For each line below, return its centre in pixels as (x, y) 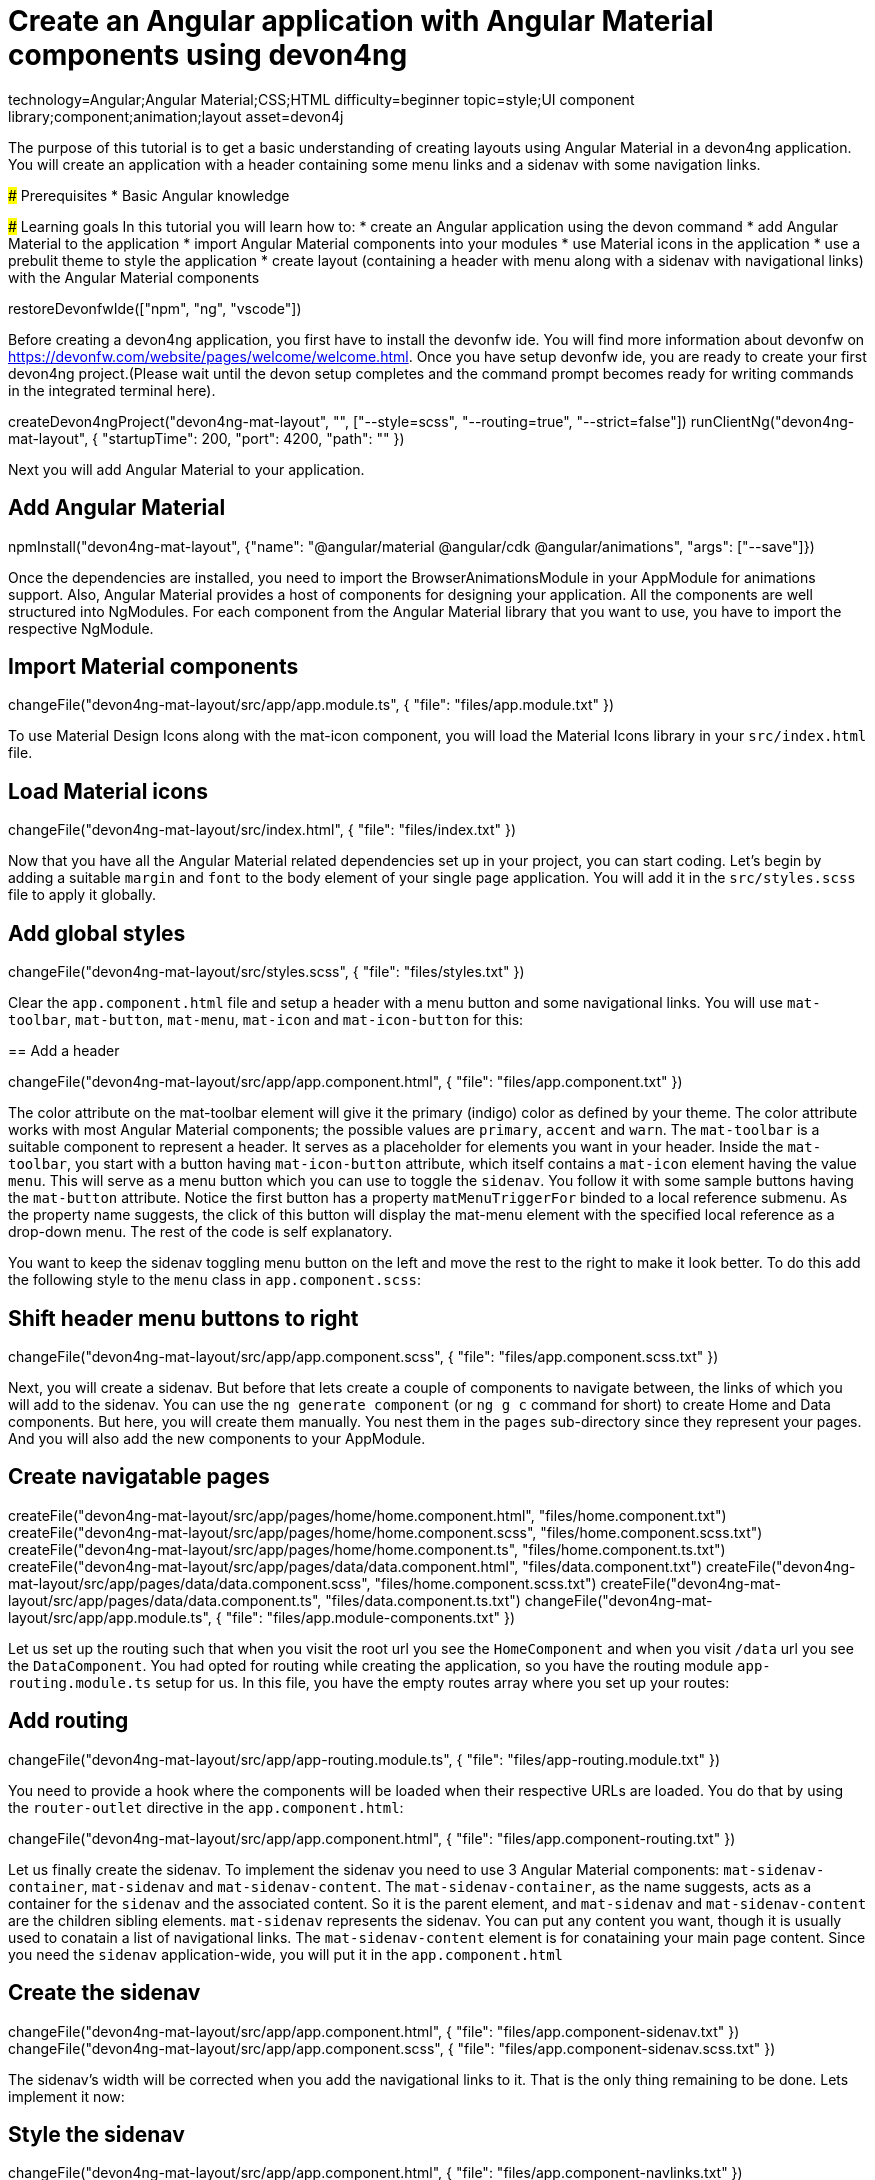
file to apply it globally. (82, 895)
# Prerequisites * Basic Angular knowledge (149, 195)
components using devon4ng (208, 55)
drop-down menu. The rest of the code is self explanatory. (200, 1232)
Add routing (68, 1721)
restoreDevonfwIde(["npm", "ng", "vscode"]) (155, 308)
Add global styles (97, 933)
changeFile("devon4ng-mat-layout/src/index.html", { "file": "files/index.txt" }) (262, 830)
